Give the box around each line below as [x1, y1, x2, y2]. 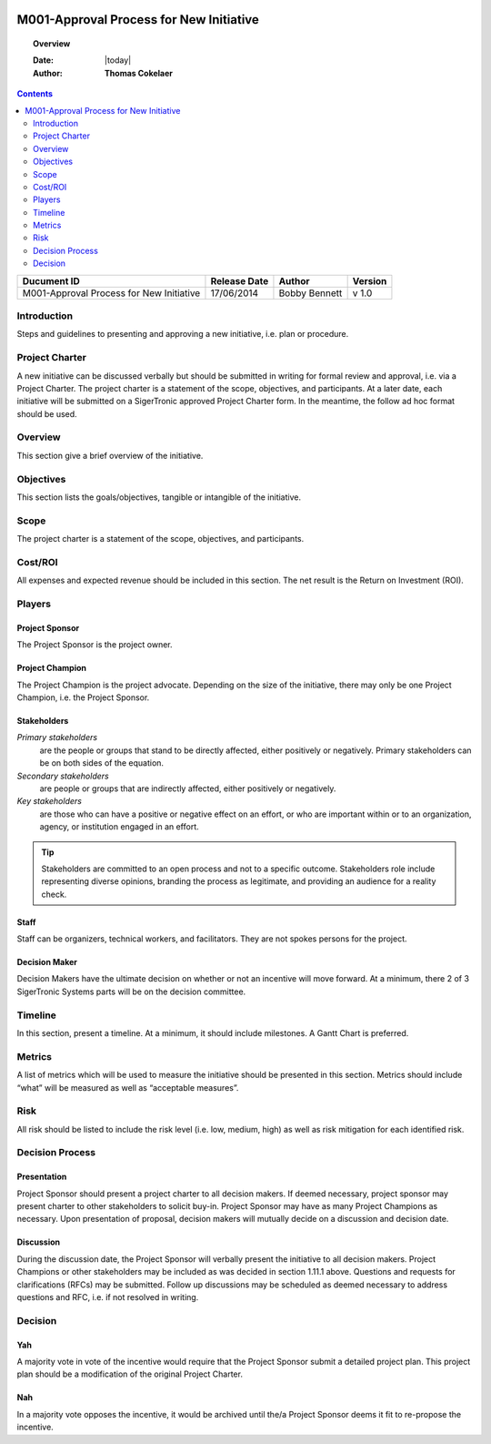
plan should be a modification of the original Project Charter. [16, 1368, 243, 1379]
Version [352, 274, 387, 287]
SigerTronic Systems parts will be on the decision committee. [16, 986, 246, 997]
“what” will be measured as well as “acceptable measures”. [16, 1082, 239, 1093]
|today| [105, 55, 132, 66]
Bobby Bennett [278, 287, 343, 300]
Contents [16, 88, 54, 99]
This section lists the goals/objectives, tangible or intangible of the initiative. [16, 492, 302, 503]
